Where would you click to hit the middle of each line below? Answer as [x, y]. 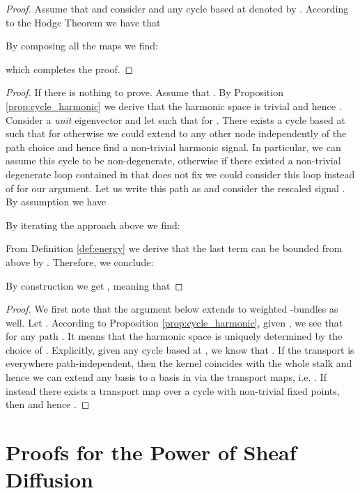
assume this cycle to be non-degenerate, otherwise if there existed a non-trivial [173, 161]
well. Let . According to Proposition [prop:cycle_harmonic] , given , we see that [174, 322]
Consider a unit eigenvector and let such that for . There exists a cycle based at [175, 119]
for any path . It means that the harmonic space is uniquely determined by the [174, 336]
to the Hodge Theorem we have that [83, 22]
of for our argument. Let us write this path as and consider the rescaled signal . [175, 188]
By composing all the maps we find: [82, 46]
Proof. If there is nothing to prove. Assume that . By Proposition [144, 92]
